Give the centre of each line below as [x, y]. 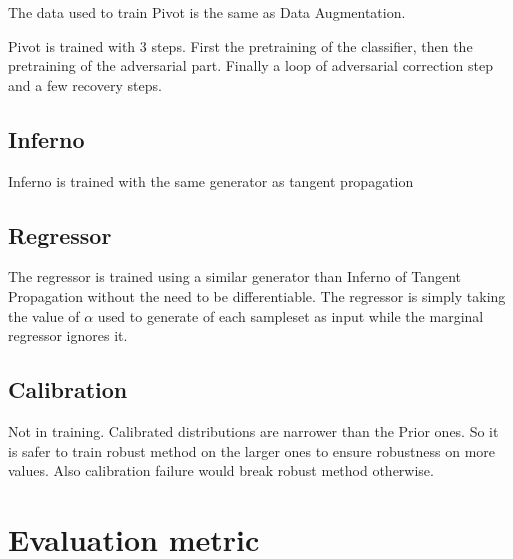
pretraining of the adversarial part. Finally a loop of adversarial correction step [250, 65]
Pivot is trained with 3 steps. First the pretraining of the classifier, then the [240, 45]
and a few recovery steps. [85, 84]
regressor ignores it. [68, 335]
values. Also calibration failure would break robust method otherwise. [221, 470]
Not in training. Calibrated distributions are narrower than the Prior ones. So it [253, 430]
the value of [44, 315]
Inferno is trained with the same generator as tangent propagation [211, 180]
